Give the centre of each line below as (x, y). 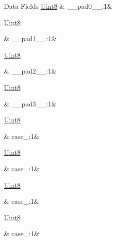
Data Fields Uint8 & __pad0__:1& (58, 6)
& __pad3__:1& (30, 103)
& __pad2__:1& (30, 71)
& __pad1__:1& (30, 38)
